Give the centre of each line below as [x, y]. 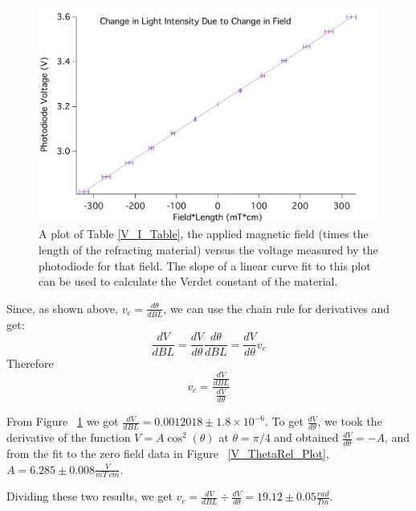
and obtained [306, 437]
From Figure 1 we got [63, 421]
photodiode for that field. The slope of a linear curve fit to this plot [205, 265]
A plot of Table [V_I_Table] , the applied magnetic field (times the [204, 234]
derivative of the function [69, 437]
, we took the [350, 421]
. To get [284, 421]
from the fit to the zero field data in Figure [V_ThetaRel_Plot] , [168, 453]
